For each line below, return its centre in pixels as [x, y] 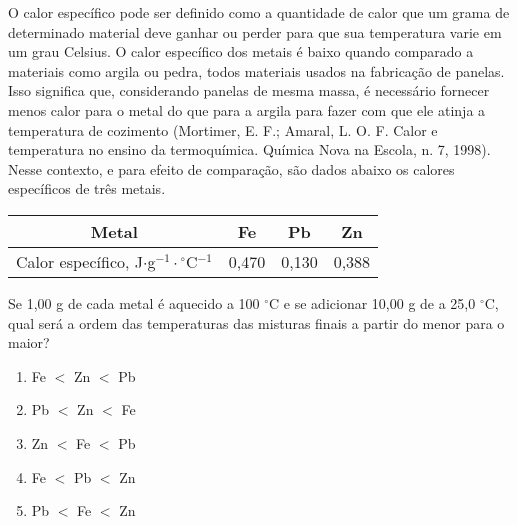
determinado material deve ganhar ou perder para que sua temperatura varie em [255, 31]
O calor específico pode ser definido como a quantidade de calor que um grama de [259, 12]
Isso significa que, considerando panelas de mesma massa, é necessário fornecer [249, 90]
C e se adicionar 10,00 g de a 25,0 [372, 302]
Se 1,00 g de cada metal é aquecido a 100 [134, 302]
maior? [29, 342]
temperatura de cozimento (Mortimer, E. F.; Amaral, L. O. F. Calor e [223, 129]
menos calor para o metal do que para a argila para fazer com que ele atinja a [247, 109]
